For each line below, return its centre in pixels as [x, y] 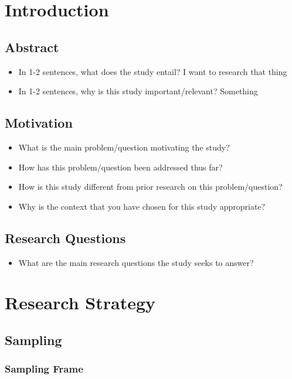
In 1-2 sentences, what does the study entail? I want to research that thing [153, 71]
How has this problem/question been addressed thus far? [120, 167]
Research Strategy [80, 303]
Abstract [32, 47]
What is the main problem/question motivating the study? [124, 147]
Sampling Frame [44, 369]
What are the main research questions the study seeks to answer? [136, 262]
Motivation [39, 123]
